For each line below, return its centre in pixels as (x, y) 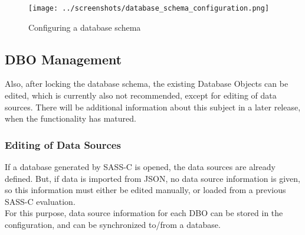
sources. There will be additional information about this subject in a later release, (153, 107)
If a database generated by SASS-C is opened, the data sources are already (140, 167)
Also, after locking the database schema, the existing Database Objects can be (147, 84)
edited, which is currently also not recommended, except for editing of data (141, 95)
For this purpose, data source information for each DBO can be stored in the (144, 213)
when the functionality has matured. (70, 118)
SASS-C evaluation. (40, 201)
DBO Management (63, 59)
